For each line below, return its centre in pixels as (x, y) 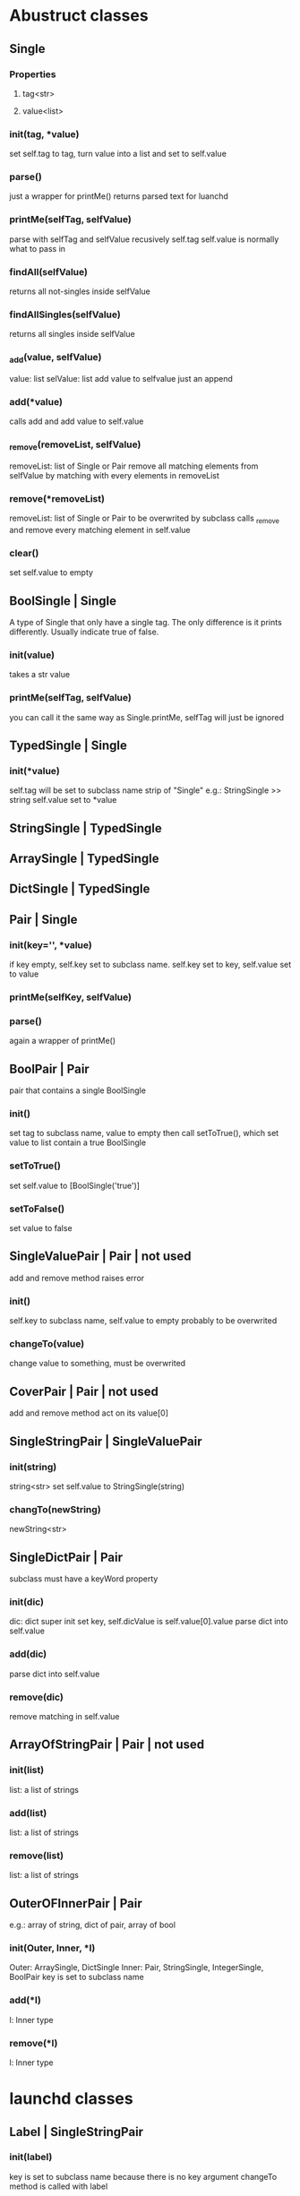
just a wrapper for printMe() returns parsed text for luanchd (119, 196)
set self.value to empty (51, 573)
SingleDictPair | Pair (66, 1557)
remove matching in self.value (64, 1716)
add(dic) (28, 1654)
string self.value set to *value (63, 800)
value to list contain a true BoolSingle (77, 1142)
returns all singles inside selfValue (73, 334)
